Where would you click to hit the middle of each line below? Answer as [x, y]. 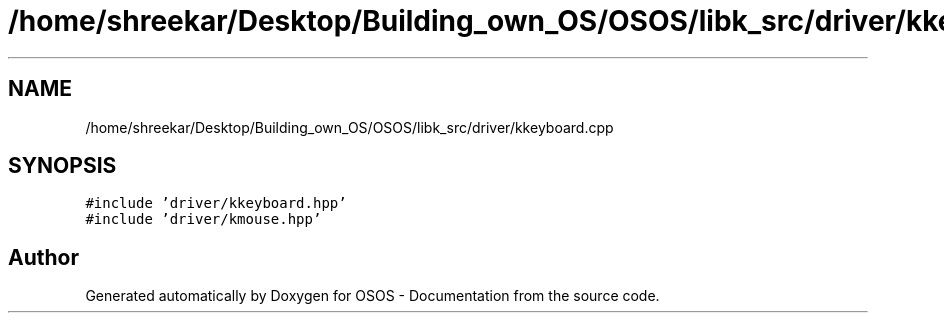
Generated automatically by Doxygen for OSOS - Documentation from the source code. [372, 296]
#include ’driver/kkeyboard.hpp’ [216, 203]
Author [43, 257]
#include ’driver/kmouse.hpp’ [203, 219]
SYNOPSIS [62, 166]
